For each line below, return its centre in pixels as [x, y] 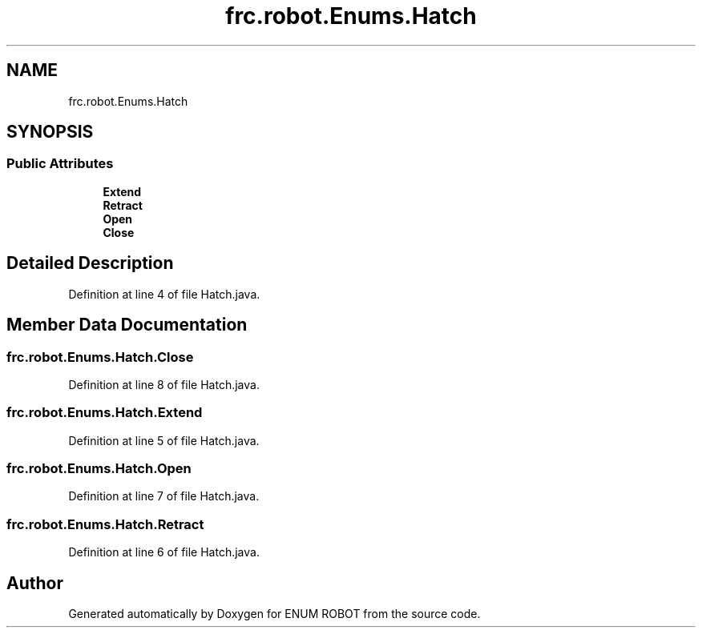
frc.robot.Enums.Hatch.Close [100, 357]
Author [35, 583]
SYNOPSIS [50, 132]
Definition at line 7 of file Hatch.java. [164, 496]
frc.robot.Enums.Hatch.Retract [105, 524]
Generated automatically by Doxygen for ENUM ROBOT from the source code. [274, 613]
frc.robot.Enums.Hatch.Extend [105, 413]
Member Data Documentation [127, 325]
